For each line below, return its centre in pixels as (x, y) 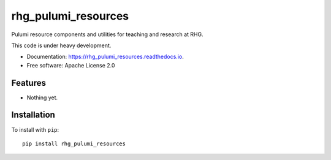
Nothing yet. (42, 97)
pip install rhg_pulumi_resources (74, 143)
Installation (33, 115)
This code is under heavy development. (61, 45)
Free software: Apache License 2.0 (71, 65)
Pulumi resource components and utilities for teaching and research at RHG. (107, 34)
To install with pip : (35, 129)
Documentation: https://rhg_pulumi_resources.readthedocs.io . (105, 57)
